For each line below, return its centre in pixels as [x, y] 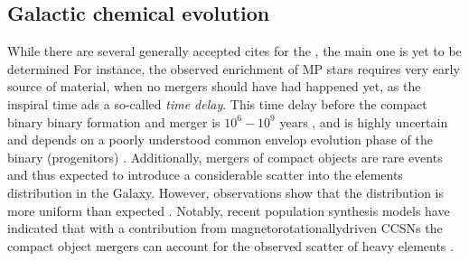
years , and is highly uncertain [364, 121]
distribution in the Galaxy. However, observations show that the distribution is [225, 192]
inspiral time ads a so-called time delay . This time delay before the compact [217, 103]
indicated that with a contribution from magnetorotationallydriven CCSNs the [225, 228]
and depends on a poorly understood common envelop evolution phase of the [220, 140]
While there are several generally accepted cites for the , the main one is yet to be [234, 51]
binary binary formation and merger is [114, 121]
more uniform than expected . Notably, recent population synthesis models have [229, 210]
